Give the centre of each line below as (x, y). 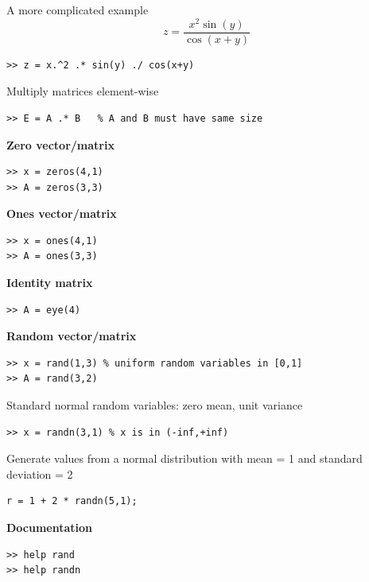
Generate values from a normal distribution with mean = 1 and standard (184, 458)
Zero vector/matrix (60, 144)
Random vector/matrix (72, 336)
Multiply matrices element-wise (83, 91)
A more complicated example (78, 10)
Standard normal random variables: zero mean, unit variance (155, 405)
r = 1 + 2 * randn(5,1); (72, 501)
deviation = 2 (40, 473)
